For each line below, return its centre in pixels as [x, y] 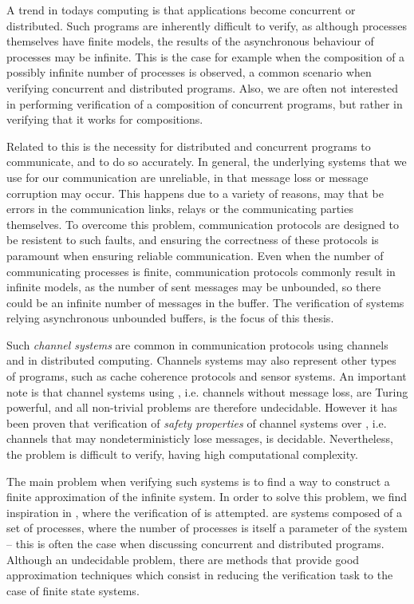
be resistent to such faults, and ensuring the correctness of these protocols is [193, 240]
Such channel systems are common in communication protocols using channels [197, 344]
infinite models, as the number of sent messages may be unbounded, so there [194, 287]
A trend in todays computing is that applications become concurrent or [181, 10]
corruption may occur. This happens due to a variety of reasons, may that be [195, 193]
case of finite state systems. [73, 590]
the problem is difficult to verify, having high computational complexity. [182, 454]
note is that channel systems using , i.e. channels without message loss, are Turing [207, 391]
